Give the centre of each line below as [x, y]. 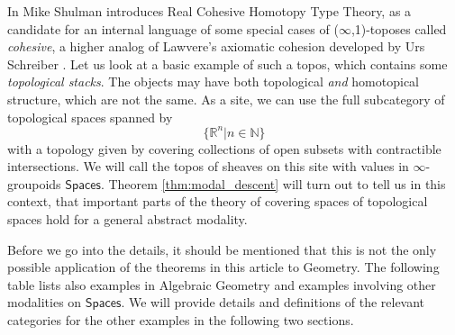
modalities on [45, 302]
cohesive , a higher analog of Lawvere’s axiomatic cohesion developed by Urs [216, 46]
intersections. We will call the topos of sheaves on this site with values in [208, 166]
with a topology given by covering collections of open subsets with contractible [224, 148]
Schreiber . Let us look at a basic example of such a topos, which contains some [227, 63]
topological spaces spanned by [90, 117]
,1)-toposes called [399, 28]
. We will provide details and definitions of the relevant [273, 302]
